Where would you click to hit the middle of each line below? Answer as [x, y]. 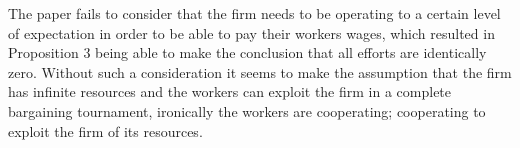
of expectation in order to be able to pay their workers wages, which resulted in [251, 32]
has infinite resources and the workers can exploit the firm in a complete [230, 91]
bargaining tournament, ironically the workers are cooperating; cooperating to [247, 110]
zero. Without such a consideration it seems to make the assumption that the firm [260, 71]
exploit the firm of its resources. [105, 130]
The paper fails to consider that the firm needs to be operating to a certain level [254, 13]
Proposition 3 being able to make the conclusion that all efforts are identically [247, 52]
